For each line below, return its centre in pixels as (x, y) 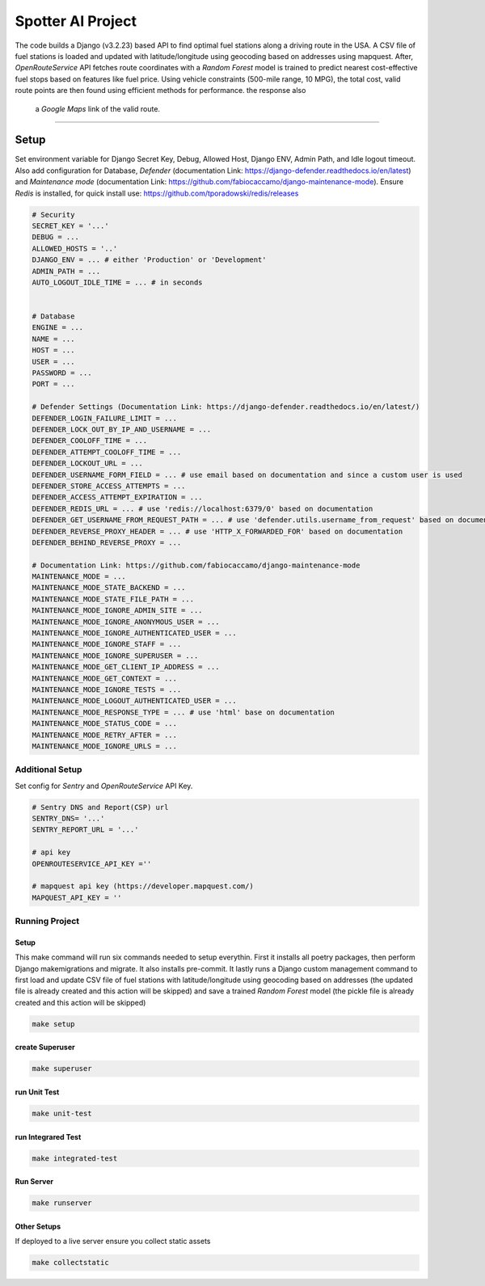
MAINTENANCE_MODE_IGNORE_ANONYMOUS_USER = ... (126, 622)
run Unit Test (37, 1092)
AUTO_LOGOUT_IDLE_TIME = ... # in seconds (117, 282)
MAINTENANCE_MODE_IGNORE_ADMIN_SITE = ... (117, 611)
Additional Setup (48, 769)
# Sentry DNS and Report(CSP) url (100, 807)
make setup (53, 1024)
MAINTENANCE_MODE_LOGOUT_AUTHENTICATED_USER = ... (135, 701)
